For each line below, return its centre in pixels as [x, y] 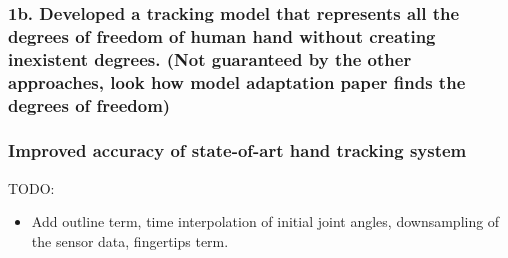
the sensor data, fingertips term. [130, 240]
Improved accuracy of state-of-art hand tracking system [237, 150]
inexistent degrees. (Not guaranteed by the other [210, 58]
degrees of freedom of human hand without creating [222, 35]
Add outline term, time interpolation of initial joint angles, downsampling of [265, 221]
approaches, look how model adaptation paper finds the [237, 81]
